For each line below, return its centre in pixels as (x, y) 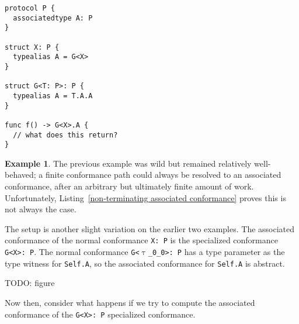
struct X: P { (32, 47)
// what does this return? (65, 135)
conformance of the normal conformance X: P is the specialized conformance (141, 240)
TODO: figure (30, 283)
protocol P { (30, 8)
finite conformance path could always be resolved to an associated (163, 175)
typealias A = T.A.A (53, 96)
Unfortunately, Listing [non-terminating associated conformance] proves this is (145, 197)
